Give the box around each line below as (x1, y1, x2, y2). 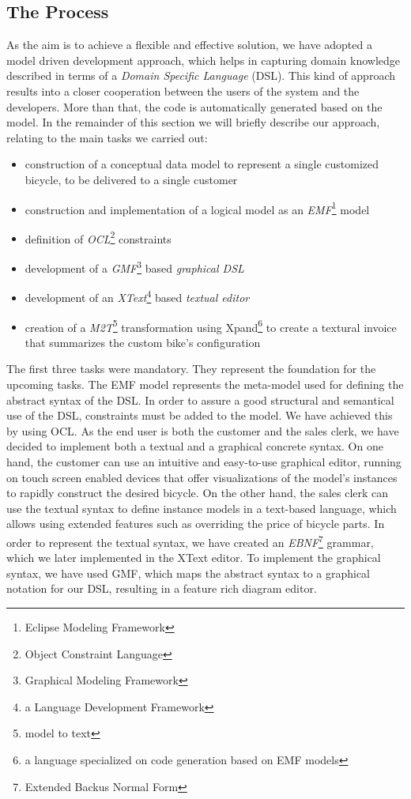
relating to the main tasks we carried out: (6, 129, 208, 145)
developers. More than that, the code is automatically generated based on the (6, 98, 383, 115)
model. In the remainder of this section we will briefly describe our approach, (6, 114, 380, 130)
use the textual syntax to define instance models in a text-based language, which (6, 499, 397, 516)
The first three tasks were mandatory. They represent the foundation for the (6, 360, 376, 377)
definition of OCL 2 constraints (25, 228, 172, 247)
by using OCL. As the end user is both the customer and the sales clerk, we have (6, 422, 399, 439)
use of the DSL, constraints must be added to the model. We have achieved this (6, 407, 393, 424)
